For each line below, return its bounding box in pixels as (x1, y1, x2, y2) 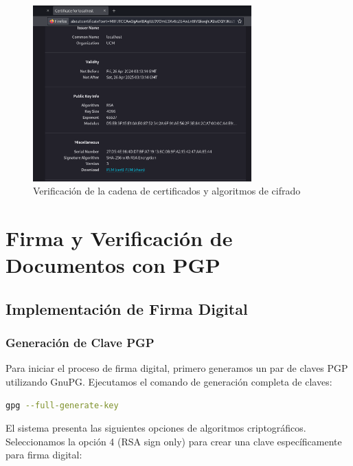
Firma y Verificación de (5, 224, 233, 252)
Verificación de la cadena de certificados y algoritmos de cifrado (33, 184, 301, 198)
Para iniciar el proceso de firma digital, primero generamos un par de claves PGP (5, 361, 348, 375)
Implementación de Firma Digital (5, 298, 248, 319)
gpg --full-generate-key (5, 400, 119, 410)
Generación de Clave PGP (5, 334, 155, 351)
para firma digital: (5, 447, 82, 462)
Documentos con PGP (5, 251, 220, 279)
